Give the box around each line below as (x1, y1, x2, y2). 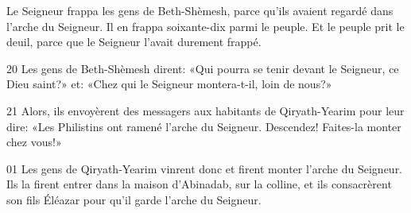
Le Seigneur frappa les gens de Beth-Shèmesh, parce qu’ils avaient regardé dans (6, 2, 394, 18)
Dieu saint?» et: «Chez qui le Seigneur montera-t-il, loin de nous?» (6, 76, 332, 92)
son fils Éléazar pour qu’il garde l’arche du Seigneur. (6, 191, 262, 207)
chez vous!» (6, 134, 62, 150)
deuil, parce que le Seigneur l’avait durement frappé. (6, 33, 262, 50)
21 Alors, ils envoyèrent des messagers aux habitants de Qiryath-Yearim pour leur (6, 102, 405, 118)
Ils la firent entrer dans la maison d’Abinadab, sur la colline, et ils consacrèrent (6, 176, 392, 192)
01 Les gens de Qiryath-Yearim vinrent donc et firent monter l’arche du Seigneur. (6, 160, 403, 176)
